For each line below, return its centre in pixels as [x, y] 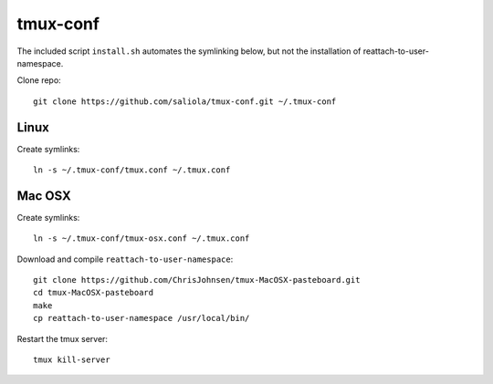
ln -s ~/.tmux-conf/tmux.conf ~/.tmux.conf [132, 170]
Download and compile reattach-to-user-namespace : [125, 259]
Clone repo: [39, 80]
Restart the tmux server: [63, 338]
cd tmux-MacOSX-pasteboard [94, 293]
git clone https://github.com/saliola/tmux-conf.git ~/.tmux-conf [185, 101]
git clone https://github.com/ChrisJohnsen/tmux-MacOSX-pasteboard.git [197, 280]
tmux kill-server [72, 360]
